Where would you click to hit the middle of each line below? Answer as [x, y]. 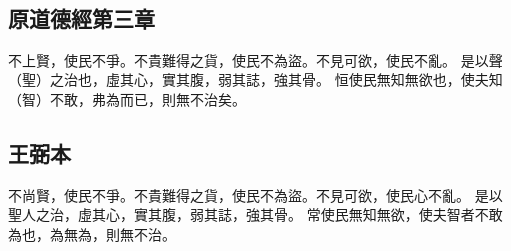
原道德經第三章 [81, 17]
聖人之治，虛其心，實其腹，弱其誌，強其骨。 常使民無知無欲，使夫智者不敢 [255, 214]
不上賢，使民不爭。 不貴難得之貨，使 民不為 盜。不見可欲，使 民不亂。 [232, 59]
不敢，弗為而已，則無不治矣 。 [147, 98]
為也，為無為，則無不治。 [92, 233]
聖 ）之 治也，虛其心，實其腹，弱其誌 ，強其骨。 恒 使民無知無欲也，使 [248, 79]
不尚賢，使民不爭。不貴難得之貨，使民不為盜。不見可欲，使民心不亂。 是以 [255, 194]
